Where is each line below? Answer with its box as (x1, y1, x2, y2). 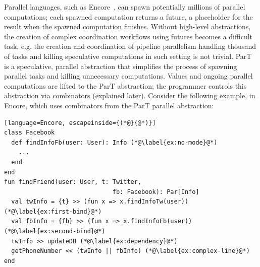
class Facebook (4, 129, 55, 137)
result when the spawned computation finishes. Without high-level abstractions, (4, 21, 251, 32)
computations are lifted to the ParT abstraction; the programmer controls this (4, 80, 247, 91)
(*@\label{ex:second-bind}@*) (4, 228, 106, 235)
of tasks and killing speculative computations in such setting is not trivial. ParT (4, 50, 252, 61)
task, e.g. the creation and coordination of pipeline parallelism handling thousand (4, 41, 256, 51)
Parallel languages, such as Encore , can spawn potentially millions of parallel (4, 2, 245, 12)
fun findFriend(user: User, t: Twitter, (4, 178, 142, 186)
